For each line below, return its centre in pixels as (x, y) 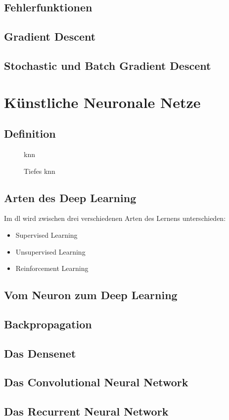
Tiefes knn (40, 171)
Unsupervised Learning (50, 251)
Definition (30, 133)
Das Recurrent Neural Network (86, 411)
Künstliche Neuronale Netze (102, 102)
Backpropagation (48, 324)
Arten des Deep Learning (70, 197)
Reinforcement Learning (52, 268)
